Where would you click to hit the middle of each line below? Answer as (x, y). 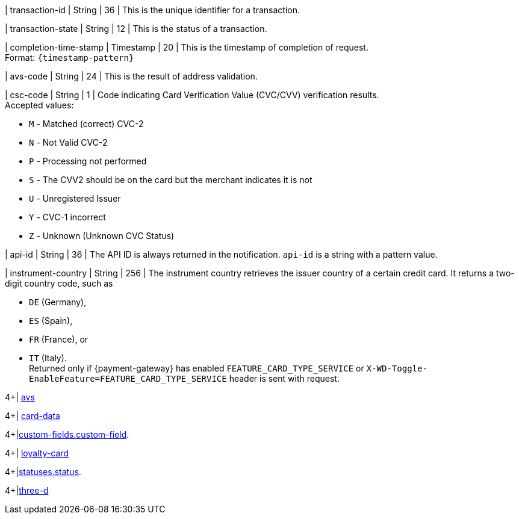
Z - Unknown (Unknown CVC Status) (102, 236)
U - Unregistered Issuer (75, 198)
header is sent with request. (284, 378)
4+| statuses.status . (43, 472)
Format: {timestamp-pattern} (70, 57)
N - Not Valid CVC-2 (68, 142)
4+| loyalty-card (37, 453)
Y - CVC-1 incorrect (67, 217)
